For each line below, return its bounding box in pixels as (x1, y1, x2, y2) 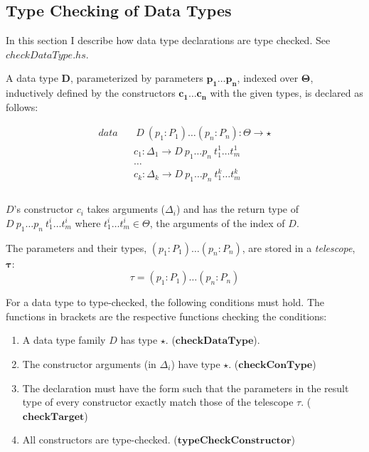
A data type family (22, 332, 106, 347)
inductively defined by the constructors (6, 85, 176, 100)
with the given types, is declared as (210, 85, 363, 100)
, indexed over (237, 70, 299, 85)
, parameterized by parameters (70, 70, 203, 85)
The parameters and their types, (6, 240, 147, 255)
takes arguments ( (87, 201, 166, 216)
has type (120, 332, 158, 347)
